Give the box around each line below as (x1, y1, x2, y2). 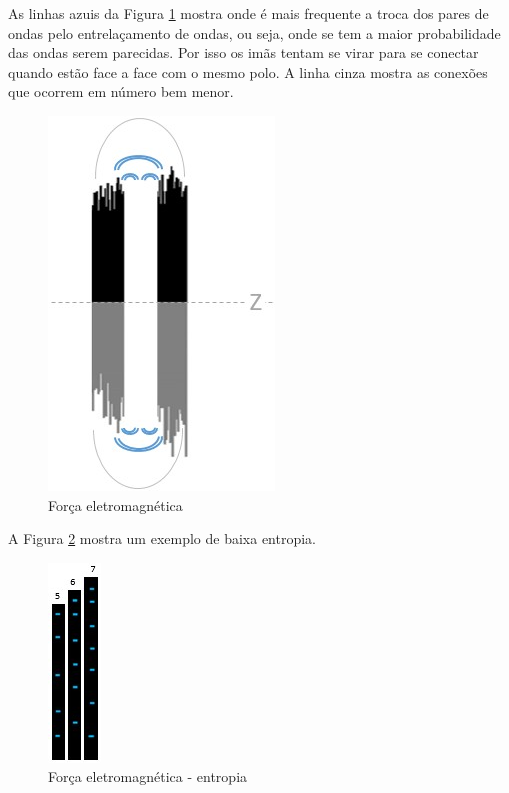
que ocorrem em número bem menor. (8, 81, 234, 102)
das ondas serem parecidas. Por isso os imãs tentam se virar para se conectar (8, 42, 479, 63)
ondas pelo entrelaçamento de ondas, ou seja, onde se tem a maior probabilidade (8, 22, 501, 43)
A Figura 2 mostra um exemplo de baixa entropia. (8, 528, 317, 549)
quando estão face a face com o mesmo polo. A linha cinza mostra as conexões (8, 61, 488, 82)
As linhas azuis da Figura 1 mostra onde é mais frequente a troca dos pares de (8, 3, 489, 23)
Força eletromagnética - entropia (48, 766, 248, 787)
